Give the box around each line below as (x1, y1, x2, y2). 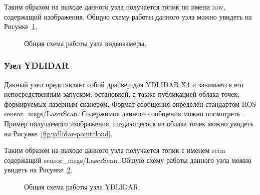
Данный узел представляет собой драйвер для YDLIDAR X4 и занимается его (4, 79, 244, 89)
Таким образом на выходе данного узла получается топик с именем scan (4, 145, 225, 155)
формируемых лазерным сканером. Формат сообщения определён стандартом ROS (4, 98, 256, 109)
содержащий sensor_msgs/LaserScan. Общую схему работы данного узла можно (4, 154, 251, 165)
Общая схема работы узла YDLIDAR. (24, 181, 140, 191)
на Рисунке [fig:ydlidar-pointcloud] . (4, 128, 113, 138)
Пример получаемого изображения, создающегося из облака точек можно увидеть (4, 118, 254, 128)
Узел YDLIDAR (4, 59, 69, 72)
